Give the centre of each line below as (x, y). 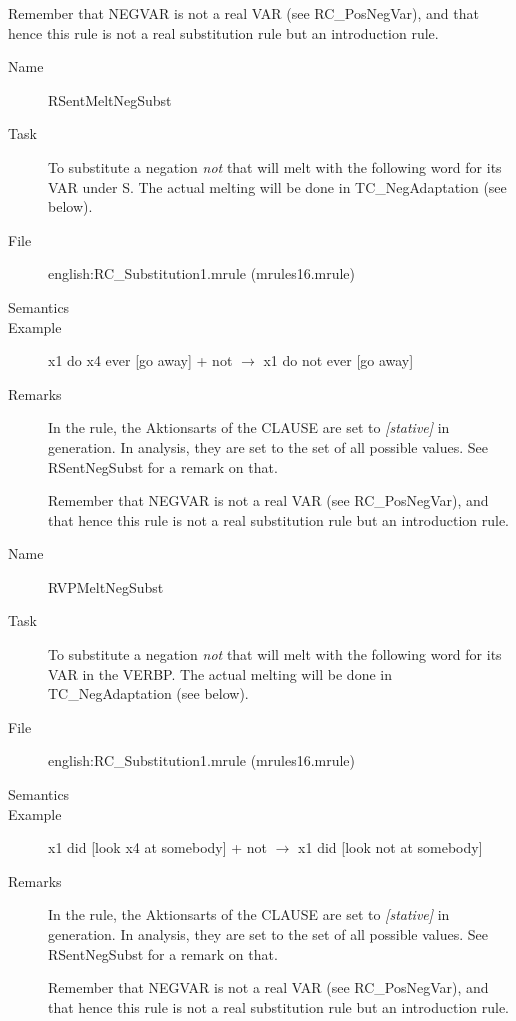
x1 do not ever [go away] (338, 360)
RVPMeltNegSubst (106, 586)
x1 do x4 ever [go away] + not (140, 360)
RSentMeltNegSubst (110, 99)
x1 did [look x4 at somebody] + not (158, 847)
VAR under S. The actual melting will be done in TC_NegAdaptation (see (277, 186)
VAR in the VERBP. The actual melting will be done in (220, 673)
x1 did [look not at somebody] (390, 847)
